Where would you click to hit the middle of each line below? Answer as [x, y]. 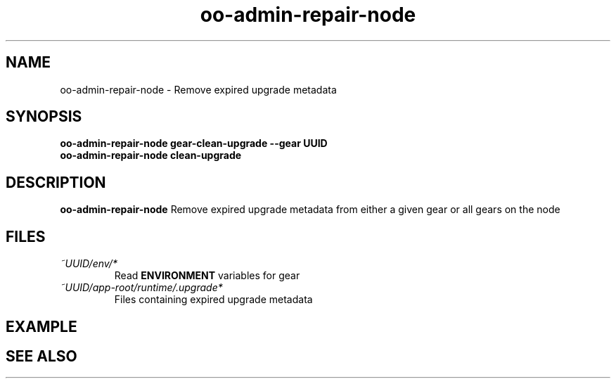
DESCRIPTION [56, 182]
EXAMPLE [41, 326]
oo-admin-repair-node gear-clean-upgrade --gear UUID [194, 143]
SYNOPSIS [44, 117]
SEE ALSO [41, 356]
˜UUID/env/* [89, 264]
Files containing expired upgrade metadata [213, 300]
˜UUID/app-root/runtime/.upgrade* [141, 288]
